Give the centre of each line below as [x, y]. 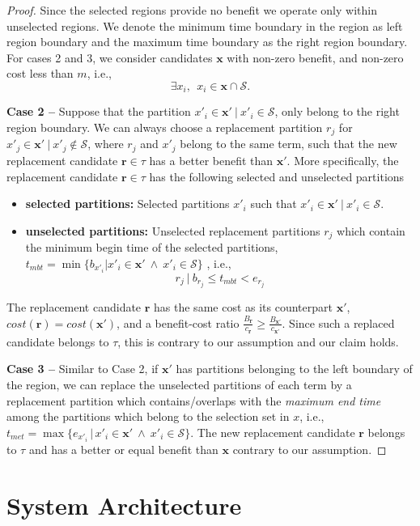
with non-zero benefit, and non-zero [315, 57]
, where [106, 144]
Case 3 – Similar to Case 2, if [83, 369]
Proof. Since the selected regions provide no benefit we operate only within [192, 10]
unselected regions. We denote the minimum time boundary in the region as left [205, 25]
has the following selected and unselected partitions [277, 176]
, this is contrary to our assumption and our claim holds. [258, 341]
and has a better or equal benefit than [123, 449]
